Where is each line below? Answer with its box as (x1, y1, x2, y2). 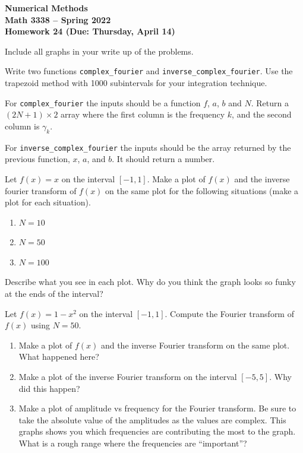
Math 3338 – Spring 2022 (5, 13, 111, 26)
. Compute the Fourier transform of (165, 307, 294, 319)
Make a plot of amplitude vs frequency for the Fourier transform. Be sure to (18, 402, 296, 414)
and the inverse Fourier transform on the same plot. (100, 338, 290, 351)
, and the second (232, 108, 292, 121)
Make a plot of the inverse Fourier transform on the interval (18, 370, 237, 383)
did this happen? (18, 382, 80, 394)
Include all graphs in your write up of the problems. (5, 45, 194, 57)
